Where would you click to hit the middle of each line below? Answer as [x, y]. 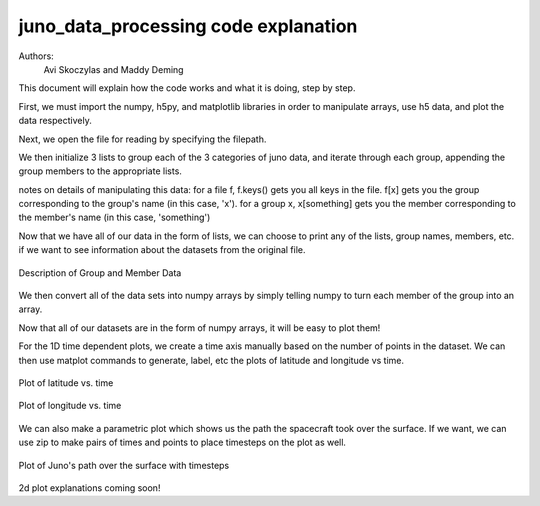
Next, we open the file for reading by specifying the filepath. [142, 139]
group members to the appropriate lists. [100, 171]
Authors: [36, 56]
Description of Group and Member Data [100, 272]
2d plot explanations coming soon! [89, 487]
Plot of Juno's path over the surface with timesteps [124, 465]
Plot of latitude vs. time [66, 382]
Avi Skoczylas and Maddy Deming [113, 69]
